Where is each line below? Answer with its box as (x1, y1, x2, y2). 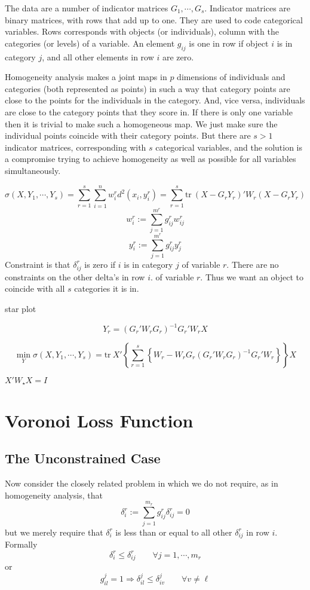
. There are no (226, 258, 279, 270)
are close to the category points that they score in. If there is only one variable (5, 105, 293, 118)
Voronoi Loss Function (5, 408, 194, 432)
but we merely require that (5, 525, 103, 538)
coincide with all (5, 282, 65, 295)
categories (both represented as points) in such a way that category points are (5, 82, 290, 94)
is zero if (84, 258, 116, 270)
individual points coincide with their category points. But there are (5, 129, 251, 142)
